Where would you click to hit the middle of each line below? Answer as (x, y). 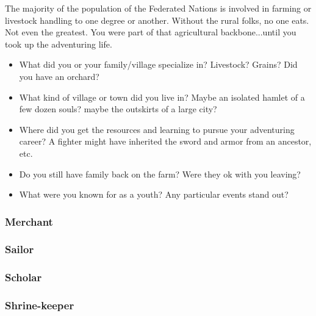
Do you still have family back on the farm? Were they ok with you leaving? (160, 174)
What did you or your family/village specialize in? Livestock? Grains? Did (158, 64)
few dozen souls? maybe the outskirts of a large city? (118, 109)
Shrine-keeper (40, 305)
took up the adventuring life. (59, 44)
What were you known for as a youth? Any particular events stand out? (154, 194)
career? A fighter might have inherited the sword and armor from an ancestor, (165, 141)
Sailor (20, 249)
